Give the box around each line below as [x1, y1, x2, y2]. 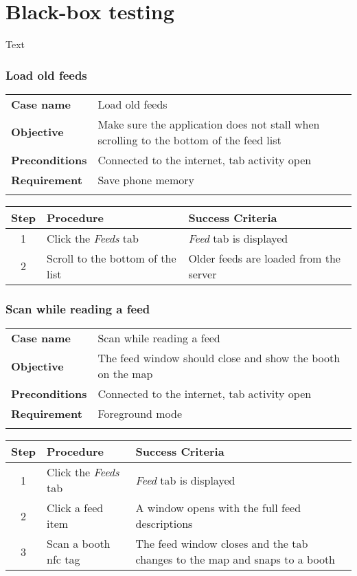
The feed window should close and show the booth [97, 350, 341, 366]
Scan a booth [47, 535, 111, 552]
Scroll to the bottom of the [47, 250, 176, 266]
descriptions [135, 516, 193, 532]
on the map [97, 366, 153, 382]
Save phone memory [97, 171, 194, 188]
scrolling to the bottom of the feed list [97, 131, 281, 148]
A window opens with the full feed [135, 500, 301, 516]
